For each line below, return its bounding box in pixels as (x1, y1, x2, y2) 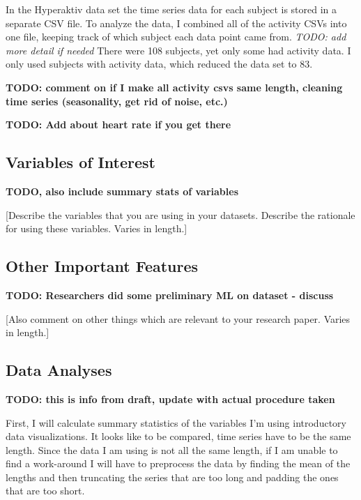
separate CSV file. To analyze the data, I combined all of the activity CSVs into (6, 15, 347, 30)
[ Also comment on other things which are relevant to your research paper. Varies (6, 311, 351, 326)
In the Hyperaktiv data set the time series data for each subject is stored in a (6, 2, 337, 16)
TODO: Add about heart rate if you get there (6, 117, 231, 132)
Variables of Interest (6, 151, 155, 173)
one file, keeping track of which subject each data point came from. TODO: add (6, 29, 346, 44)
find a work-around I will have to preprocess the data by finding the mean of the (6, 456, 351, 471)
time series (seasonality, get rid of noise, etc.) (6, 93, 228, 108)
